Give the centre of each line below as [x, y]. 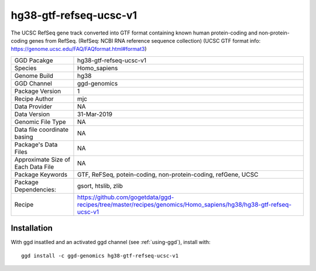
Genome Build [34, 76]
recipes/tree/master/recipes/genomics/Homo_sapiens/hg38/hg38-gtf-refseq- [184, 204]
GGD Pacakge [34, 60]
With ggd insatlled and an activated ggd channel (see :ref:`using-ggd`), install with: [111, 242]
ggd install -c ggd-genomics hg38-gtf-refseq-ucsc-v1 [100, 255]
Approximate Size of [42, 159]
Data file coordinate [42, 129]
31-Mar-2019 [95, 114]
